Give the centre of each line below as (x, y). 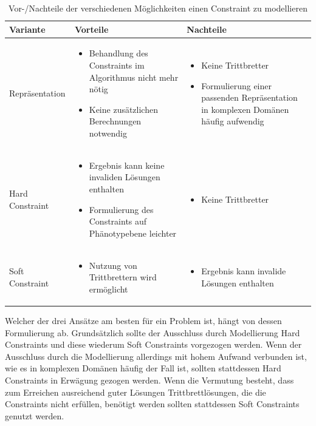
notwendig (108, 133)
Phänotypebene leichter (133, 233)
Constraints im (117, 65)
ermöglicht (108, 289)
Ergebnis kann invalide (244, 271)
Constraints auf (118, 221)
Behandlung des (118, 53)
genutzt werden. (35, 415)
